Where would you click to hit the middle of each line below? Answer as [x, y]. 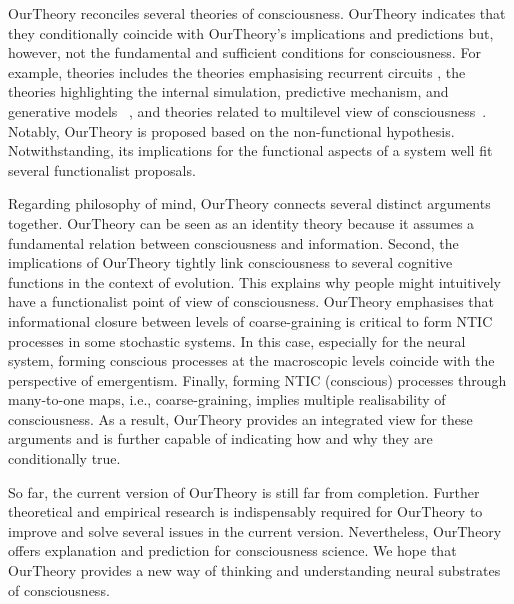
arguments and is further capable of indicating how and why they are [220, 438]
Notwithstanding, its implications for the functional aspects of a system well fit [250, 150]
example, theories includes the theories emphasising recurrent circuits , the [237, 71]
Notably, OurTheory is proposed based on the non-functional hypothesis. [231, 130]
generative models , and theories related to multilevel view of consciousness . [247, 110]
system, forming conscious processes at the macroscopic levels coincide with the [251, 360]
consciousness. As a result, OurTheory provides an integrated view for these [240, 418]
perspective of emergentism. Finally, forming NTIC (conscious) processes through [257, 379]
